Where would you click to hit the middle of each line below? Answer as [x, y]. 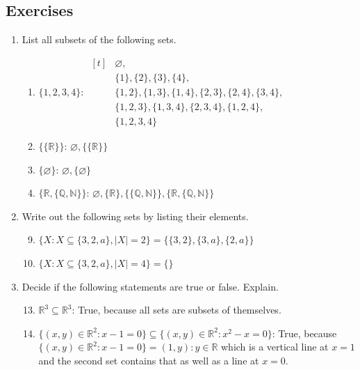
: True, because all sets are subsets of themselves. [177, 310]
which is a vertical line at [275, 347]
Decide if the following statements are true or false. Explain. [150, 286]
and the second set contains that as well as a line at [149, 360]
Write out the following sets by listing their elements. [135, 216]
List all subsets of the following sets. [99, 39]
